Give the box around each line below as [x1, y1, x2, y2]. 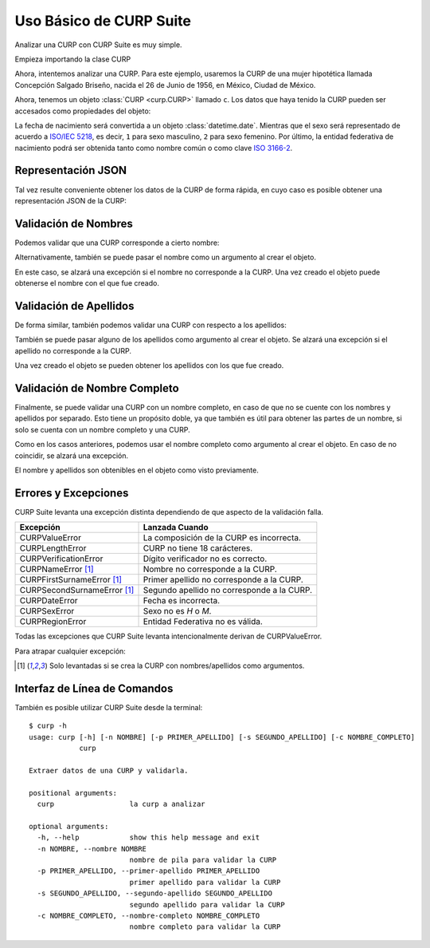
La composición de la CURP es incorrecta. [143, 532, 302, 543]
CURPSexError [19, 606, 75, 617]
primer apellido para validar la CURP [129, 878, 281, 887]
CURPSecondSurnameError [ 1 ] [19, 585, 135, 596]
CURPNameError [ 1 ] [19, 563, 95, 575]
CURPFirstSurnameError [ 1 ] [19, 575, 123, 586]
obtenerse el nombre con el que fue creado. [14, 278, 159, 288]
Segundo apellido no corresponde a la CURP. [143, 585, 313, 596]
